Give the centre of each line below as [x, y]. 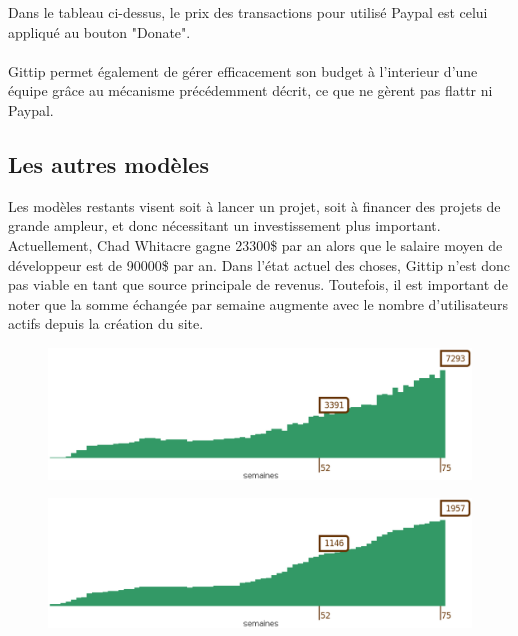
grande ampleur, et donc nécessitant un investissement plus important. [224, 225]
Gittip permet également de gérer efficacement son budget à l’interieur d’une [243, 70]
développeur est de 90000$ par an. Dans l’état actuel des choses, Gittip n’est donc [259, 264]
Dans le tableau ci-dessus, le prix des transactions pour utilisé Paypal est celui [248, 12]
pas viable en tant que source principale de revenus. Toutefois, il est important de [258, 284]
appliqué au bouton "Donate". [99, 31]
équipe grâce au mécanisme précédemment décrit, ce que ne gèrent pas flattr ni [250, 90]
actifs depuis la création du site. [106, 323]
